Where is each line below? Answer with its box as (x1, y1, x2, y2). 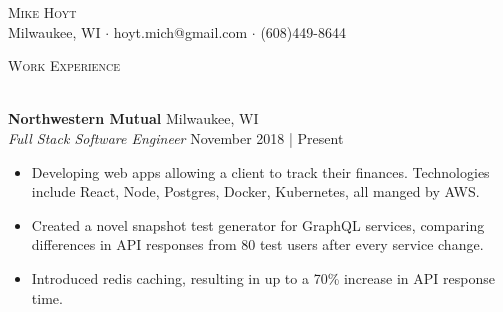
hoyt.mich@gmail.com (113, 21, 248, 42)
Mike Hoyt (8, 2, 77, 22)
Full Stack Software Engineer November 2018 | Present (8, 127, 344, 148)
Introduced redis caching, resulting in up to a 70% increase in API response (31, 267, 495, 288)
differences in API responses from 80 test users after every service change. (31, 234, 484, 255)
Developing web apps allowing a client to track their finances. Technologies (31, 161, 490, 182)
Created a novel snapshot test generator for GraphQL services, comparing (31, 214, 485, 235)
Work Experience (8, 55, 120, 76)
